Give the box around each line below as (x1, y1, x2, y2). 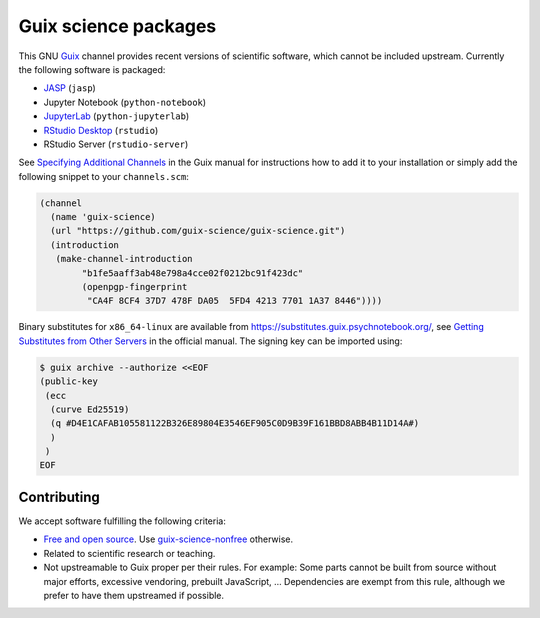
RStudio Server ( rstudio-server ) (43, 138, 189, 150)
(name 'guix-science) (50, 211, 157, 223)
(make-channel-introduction (55, 253, 194, 265)
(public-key (39, 376, 99, 387)
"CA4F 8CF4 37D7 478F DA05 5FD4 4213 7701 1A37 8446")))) (86, 295, 383, 307)
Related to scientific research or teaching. (43, 547, 216, 559)
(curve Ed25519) (50, 403, 130, 415)
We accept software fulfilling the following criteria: (18, 515, 227, 527)
